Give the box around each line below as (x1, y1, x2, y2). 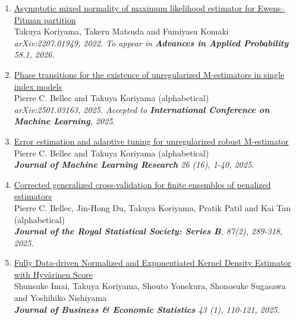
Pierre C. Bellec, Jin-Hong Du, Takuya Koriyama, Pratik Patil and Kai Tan (14, 201, 291, 214)
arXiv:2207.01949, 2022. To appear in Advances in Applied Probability (14, 36, 289, 49)
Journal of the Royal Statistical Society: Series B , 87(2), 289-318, (14, 225, 283, 237)
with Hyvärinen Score (14, 268, 93, 280)
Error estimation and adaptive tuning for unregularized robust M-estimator (14, 134, 289, 147)
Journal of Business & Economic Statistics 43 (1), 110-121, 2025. (14, 303, 280, 315)
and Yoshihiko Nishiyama (14, 291, 107, 304)
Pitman (14, 13, 42, 26)
